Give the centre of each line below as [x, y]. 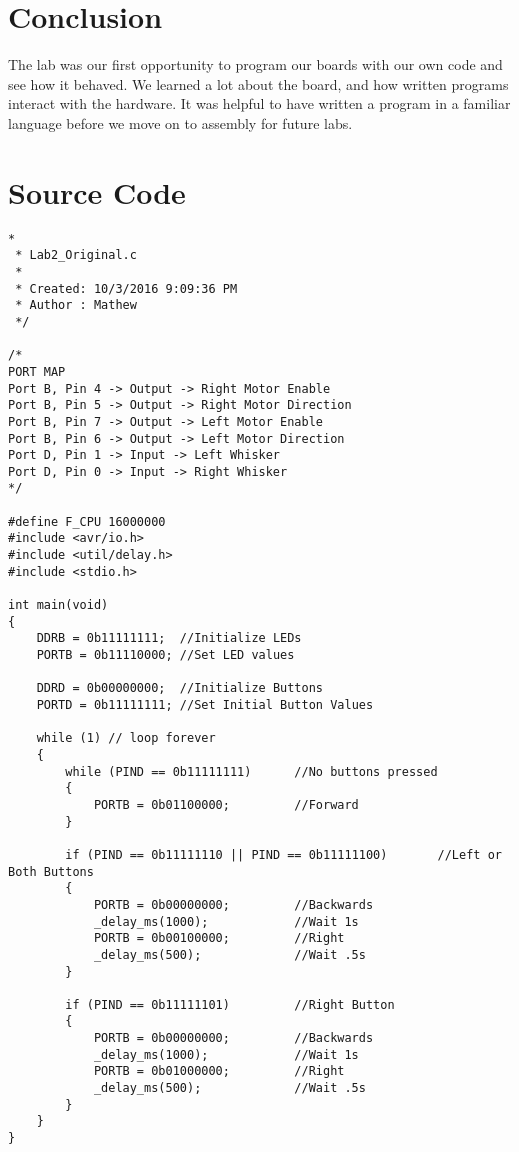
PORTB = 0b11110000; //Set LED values [165, 655]
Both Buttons [51, 871]
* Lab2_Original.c [76, 255]
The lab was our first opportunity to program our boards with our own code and [255, 64]
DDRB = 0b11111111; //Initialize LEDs [169, 638]
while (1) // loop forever [126, 738]
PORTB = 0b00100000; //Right [219, 938]
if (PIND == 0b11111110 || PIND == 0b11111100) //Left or [283, 854]
